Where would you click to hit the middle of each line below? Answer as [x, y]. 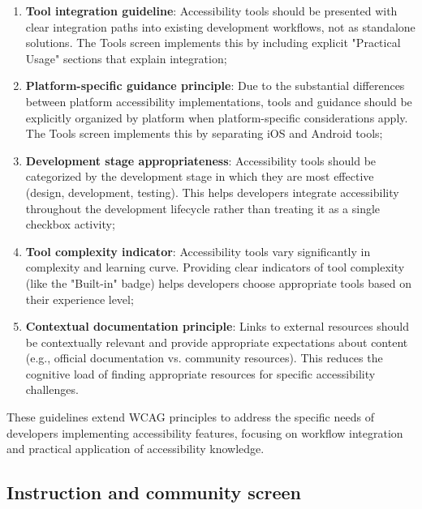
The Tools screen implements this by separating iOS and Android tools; [204, 133]
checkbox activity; [70, 224]
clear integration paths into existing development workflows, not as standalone [220, 26]
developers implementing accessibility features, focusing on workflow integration [205, 432]
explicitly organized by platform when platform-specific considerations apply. [217, 117]
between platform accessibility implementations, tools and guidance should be [219, 101]
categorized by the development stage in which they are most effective [200, 176]
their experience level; [80, 299]
